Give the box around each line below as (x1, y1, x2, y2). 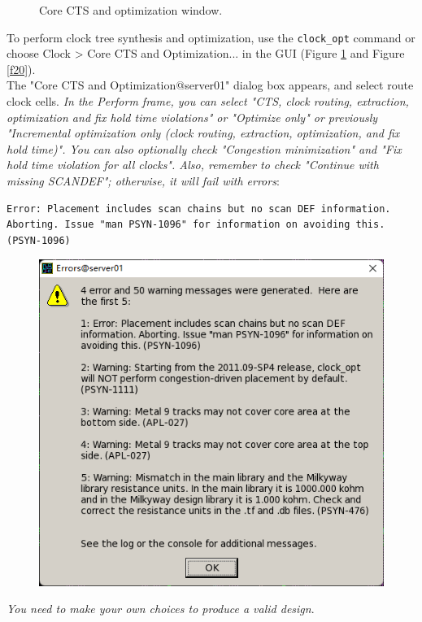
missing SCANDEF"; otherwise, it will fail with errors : (7, 172, 280, 189)
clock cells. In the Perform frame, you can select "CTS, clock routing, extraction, (7, 93, 409, 110)
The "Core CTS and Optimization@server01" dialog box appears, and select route (7, 76, 414, 94)
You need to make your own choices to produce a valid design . (7, 600, 315, 617)
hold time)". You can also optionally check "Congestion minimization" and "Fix (7, 140, 402, 157)
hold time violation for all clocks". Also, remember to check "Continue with (7, 156, 379, 173)
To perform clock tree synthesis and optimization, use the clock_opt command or (7, 28, 415, 46)
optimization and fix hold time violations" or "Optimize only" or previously (7, 108, 378, 125)
